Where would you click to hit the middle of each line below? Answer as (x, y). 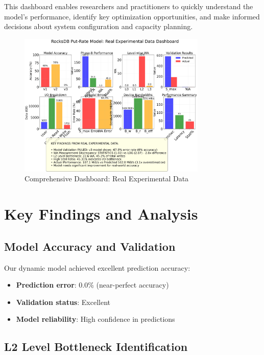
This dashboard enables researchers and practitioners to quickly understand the (129, 6)
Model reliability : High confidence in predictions (95, 319)
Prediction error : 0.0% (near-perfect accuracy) (92, 285)
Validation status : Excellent (63, 302)
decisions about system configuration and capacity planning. (99, 26)
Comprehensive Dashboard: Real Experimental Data (107, 179)
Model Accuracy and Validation (90, 246)
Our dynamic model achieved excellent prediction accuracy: (97, 267)
